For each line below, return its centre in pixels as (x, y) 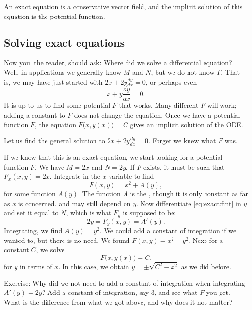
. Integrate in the (75, 176)
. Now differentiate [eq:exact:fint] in (189, 203)
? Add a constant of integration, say (95, 292)
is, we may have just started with (53, 81)
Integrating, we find (33, 231)
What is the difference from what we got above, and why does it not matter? (118, 301)
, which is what (89, 213)
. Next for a (206, 240)
